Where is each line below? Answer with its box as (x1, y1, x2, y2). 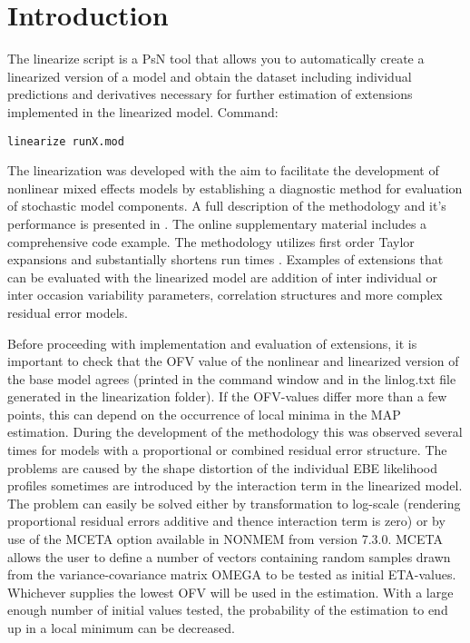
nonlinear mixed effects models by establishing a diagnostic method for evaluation (7, 178, 463, 197)
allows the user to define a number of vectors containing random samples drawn (7, 547, 451, 566)
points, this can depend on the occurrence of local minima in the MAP (7, 404, 401, 423)
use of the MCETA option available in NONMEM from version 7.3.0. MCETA (7, 529, 443, 549)
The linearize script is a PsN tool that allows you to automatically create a (7, 49, 425, 68)
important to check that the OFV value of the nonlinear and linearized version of (7, 351, 459, 371)
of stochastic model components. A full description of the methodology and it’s (7, 196, 446, 215)
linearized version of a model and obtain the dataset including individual (7, 66, 412, 85)
